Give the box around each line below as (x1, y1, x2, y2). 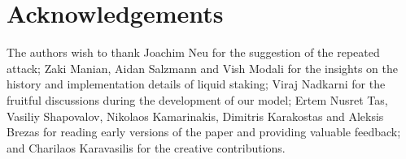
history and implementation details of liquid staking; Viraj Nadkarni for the (7, 75, 386, 92)
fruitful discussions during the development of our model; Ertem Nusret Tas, (7, 91, 388, 108)
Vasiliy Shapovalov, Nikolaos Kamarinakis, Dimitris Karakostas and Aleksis (7, 107, 384, 124)
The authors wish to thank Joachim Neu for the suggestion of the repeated (7, 44, 380, 61)
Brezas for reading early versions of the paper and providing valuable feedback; (7, 123, 401, 140)
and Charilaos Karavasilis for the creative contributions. (7, 139, 286, 156)
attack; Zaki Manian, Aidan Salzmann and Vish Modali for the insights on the (7, 59, 398, 76)
